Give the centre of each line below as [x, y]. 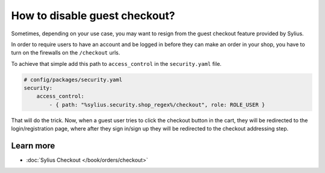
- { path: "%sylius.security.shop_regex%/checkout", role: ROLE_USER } [157, 104]
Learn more [33, 146]
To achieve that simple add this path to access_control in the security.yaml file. [116, 63]
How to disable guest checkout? [93, 16]
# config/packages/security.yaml [73, 80]
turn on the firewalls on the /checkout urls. [66, 53]
